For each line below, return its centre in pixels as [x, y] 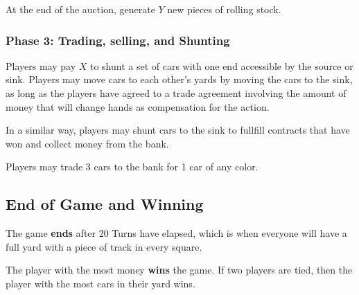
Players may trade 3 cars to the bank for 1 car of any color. [132, 167]
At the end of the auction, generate [80, 9]
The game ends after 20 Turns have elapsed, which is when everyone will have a [176, 233]
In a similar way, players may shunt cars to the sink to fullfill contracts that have [178, 130]
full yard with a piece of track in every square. [104, 246]
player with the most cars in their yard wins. [100, 283]
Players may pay [41, 65]
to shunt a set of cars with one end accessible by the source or [221, 65]
